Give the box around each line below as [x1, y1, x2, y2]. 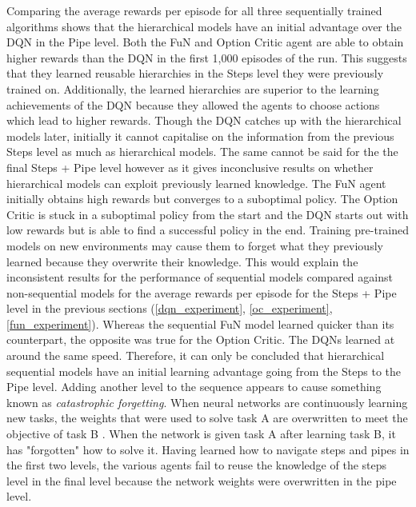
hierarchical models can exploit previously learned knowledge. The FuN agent [6, 174, 386, 191]
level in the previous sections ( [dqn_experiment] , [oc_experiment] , [6, 300, 333, 317]
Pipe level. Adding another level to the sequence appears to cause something [6, 378, 382, 395]
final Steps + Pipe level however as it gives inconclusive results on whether [6, 158, 374, 175]
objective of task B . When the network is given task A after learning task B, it [6, 425, 396, 442]
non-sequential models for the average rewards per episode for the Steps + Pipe [6, 284, 397, 301]
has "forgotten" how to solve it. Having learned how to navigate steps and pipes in [6, 441, 410, 457]
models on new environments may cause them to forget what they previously [6, 237, 383, 253]
